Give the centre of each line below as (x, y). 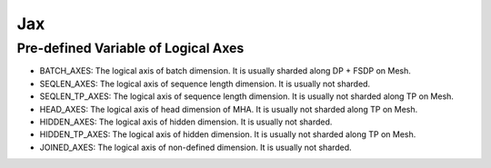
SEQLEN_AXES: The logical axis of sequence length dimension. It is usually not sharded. (205, 84)
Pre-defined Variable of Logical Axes (130, 48)
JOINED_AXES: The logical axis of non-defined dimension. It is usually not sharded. (195, 147)
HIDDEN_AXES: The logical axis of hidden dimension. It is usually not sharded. (186, 122)
